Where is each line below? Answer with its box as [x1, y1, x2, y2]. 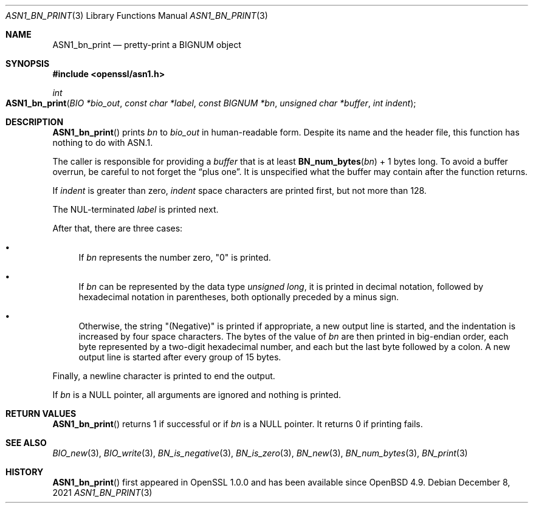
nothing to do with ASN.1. [52, 137, 153, 148]
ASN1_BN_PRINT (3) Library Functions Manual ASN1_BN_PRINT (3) [5, 10, 268, 21]
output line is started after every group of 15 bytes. [78, 352, 281, 362]
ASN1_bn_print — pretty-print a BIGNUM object [52, 39, 241, 50]
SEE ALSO [5, 438, 47, 448]
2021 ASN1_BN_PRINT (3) [52, 487, 153, 498]
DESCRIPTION [5, 117, 64, 127]
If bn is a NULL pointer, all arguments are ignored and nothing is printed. [52, 390, 342, 400]
